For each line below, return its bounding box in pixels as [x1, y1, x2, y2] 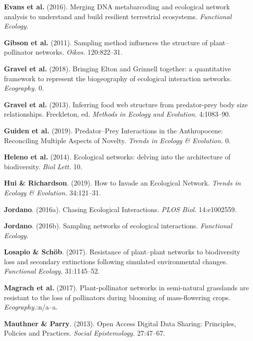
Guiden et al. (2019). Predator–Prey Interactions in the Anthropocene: [4, 125, 223, 135]
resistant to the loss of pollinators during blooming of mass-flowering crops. [4, 292, 230, 302]
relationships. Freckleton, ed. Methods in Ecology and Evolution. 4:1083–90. [4, 109, 231, 119]
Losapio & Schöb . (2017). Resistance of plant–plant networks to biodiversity [4, 247, 240, 257]
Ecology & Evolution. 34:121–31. [4, 187, 101, 197]
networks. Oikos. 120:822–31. [35, 47, 123, 57]
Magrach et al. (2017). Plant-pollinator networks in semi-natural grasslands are [4, 282, 249, 293]
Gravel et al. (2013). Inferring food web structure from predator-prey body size [4, 99, 248, 109]
